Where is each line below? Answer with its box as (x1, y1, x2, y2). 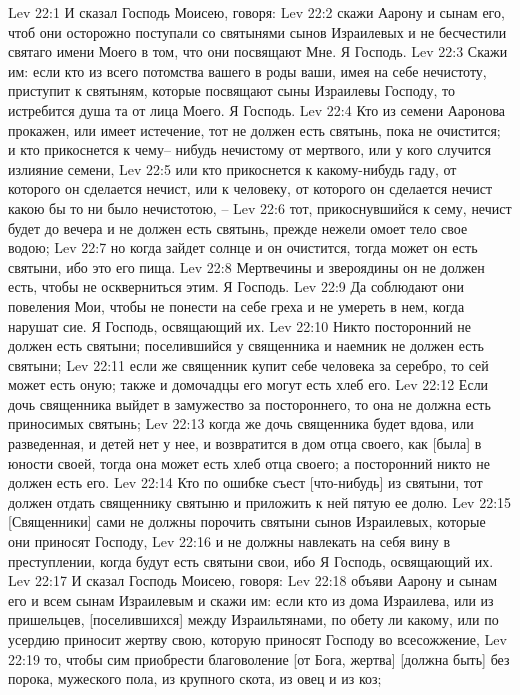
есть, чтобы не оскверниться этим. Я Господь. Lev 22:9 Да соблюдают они (8, 276, 464, 297)
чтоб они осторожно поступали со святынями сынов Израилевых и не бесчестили (8, 21, 507, 42)
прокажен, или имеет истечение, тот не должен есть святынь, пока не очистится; (8, 119, 501, 140)
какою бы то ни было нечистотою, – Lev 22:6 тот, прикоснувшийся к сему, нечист (8, 197, 512, 218)
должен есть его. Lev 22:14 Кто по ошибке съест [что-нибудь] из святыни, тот (8, 472, 483, 493)
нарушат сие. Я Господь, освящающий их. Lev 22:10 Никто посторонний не (8, 315, 472, 336)
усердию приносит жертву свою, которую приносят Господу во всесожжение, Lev (8, 629, 507, 649)
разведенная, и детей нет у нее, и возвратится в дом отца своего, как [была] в (8, 433, 482, 454)
